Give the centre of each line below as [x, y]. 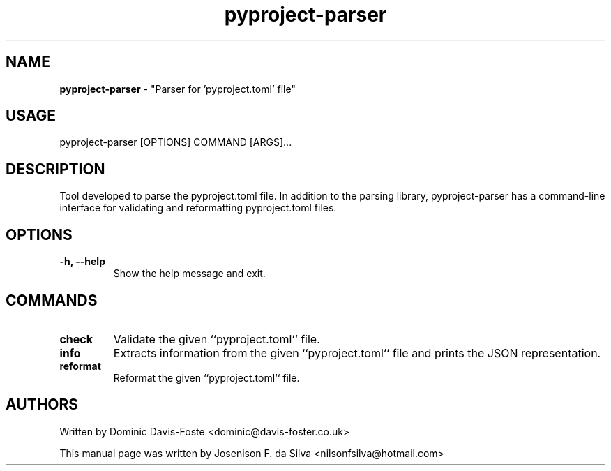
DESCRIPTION [55, 169]
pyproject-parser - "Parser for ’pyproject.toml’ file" [178, 89]
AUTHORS [42, 405]
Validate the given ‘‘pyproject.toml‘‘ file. [217, 339]
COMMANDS [52, 300]
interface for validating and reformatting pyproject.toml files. [198, 208]
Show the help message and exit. [189, 274]
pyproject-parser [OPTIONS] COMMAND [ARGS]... [176, 142]
